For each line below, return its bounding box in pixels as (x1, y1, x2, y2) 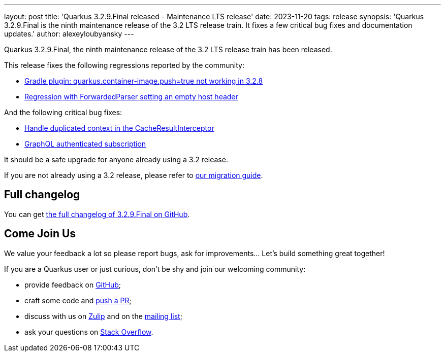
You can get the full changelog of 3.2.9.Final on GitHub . (4, 209, 190, 219)
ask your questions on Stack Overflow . (24, 327, 153, 336)
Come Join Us (4, 227, 76, 240)
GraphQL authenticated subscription (24, 139, 146, 148)
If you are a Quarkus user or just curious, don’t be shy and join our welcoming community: (4, 264, 306, 273)
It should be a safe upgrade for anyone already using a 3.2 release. (4, 155, 228, 164)
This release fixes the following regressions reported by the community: (4, 61, 244, 69)
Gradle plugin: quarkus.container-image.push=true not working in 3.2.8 (24, 77, 263, 85)
